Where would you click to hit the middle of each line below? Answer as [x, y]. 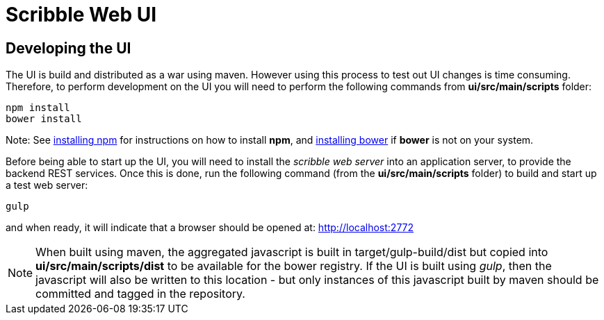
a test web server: [47, 185]
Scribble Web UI [81, 15]
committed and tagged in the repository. [140, 294]
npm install [38, 108]
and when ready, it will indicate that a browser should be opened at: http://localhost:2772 [210, 228]
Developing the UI [68, 48]
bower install [44, 119]
